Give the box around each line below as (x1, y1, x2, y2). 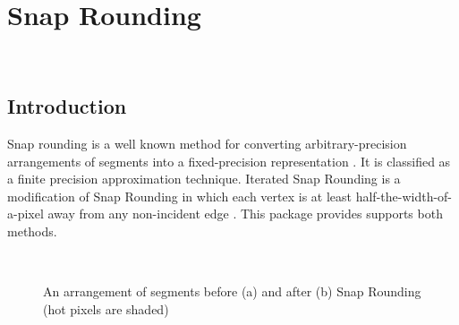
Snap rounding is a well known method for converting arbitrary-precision (7, 133, 407, 152)
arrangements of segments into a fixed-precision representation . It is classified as (7, 151, 451, 170)
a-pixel (7, 204, 44, 223)
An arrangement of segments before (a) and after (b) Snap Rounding (43, 282, 421, 301)
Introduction (7, 92, 127, 120)
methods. (7, 221, 57, 240)
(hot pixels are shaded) (43, 299, 169, 318)
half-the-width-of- (355, 186, 453, 205)
